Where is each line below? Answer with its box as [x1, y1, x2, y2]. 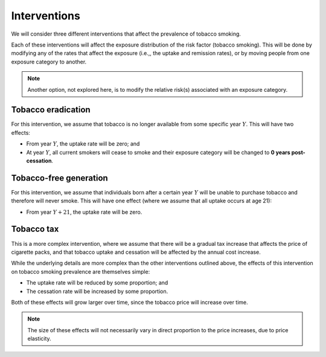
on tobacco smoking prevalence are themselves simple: [11, 268, 150, 275]
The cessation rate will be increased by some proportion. [26, 288, 168, 295]
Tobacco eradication [11, 105, 91, 115]
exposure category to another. [11, 58, 87, 65]
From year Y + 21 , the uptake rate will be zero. [26, 208, 142, 216]
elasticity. [27, 335, 51, 343]
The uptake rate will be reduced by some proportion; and [26, 279, 168, 286]
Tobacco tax [11, 224, 59, 234]
